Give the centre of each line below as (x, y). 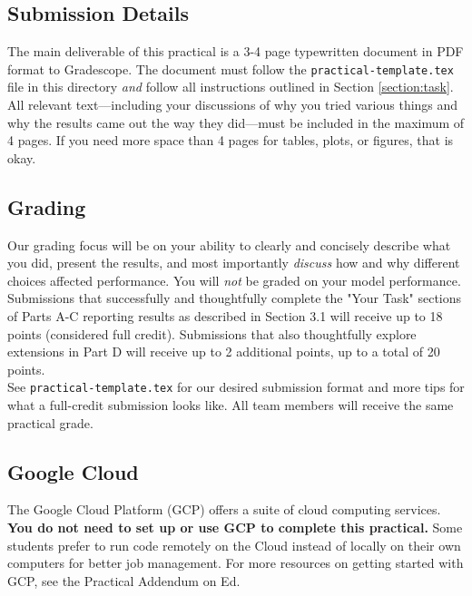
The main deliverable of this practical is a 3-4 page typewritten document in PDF (236, 51)
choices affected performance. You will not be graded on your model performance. (234, 280)
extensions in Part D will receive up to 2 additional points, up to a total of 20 (224, 352)
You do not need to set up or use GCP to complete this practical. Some (235, 528)
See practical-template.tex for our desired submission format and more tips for (236, 387)
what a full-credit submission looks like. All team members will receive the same (231, 405)
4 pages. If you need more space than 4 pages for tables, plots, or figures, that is (231, 140)
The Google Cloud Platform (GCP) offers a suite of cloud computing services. (224, 509)
